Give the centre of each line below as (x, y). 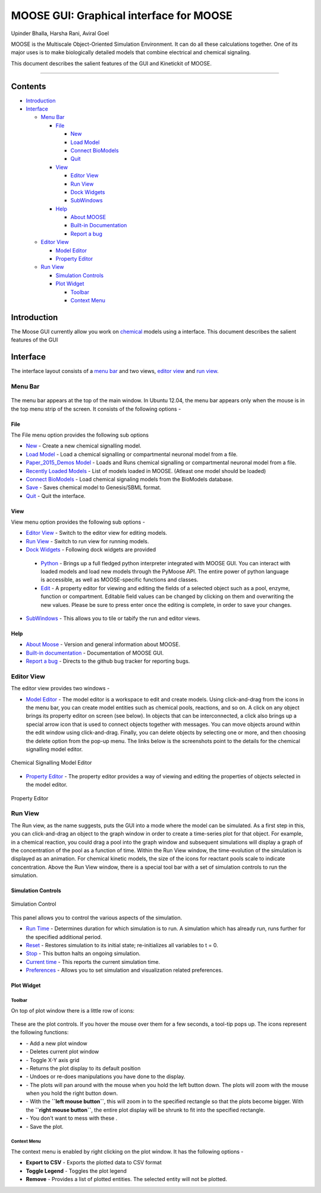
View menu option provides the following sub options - (78, 522)
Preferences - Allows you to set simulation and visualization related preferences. (124, 970)
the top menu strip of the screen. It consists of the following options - (96, 409)
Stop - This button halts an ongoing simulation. (83, 954)
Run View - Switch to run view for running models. (87, 541)
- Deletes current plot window (62, 1052)
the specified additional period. (64, 937)
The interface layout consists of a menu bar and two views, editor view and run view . (115, 371)
